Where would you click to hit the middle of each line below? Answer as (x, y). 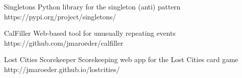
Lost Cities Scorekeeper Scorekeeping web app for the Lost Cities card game (121, 59)
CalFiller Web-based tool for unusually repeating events (90, 33)
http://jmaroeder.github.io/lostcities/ (62, 69)
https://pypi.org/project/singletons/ (60, 16)
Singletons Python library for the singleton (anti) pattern (92, 6)
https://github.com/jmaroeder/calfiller (64, 42)
